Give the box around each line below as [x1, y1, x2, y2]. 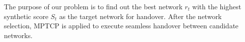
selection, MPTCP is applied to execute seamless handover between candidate [4, 21, 239, 31]
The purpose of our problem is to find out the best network [4, 1, 183, 11]
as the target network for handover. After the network [59, 11, 222, 21]
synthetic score [4, 11, 49, 21]
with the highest [192, 1, 242, 11]
